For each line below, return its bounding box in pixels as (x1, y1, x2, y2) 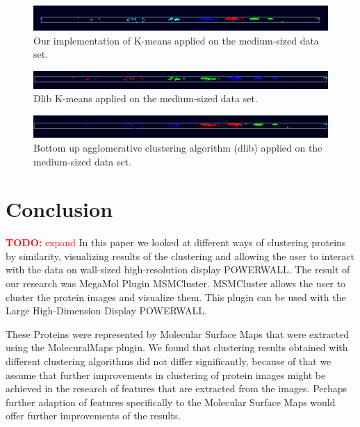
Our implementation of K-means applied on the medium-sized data (33, 33, 319, 47)
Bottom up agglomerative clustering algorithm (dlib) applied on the (33, 140, 322, 154)
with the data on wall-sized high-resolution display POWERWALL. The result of (6, 262, 350, 277)
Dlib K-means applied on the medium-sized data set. (33, 91, 258, 106)
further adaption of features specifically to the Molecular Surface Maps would (6, 394, 336, 409)
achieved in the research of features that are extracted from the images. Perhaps (6, 381, 347, 396)
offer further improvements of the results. (6, 408, 181, 423)
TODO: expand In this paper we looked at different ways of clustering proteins (6, 235, 346, 250)
